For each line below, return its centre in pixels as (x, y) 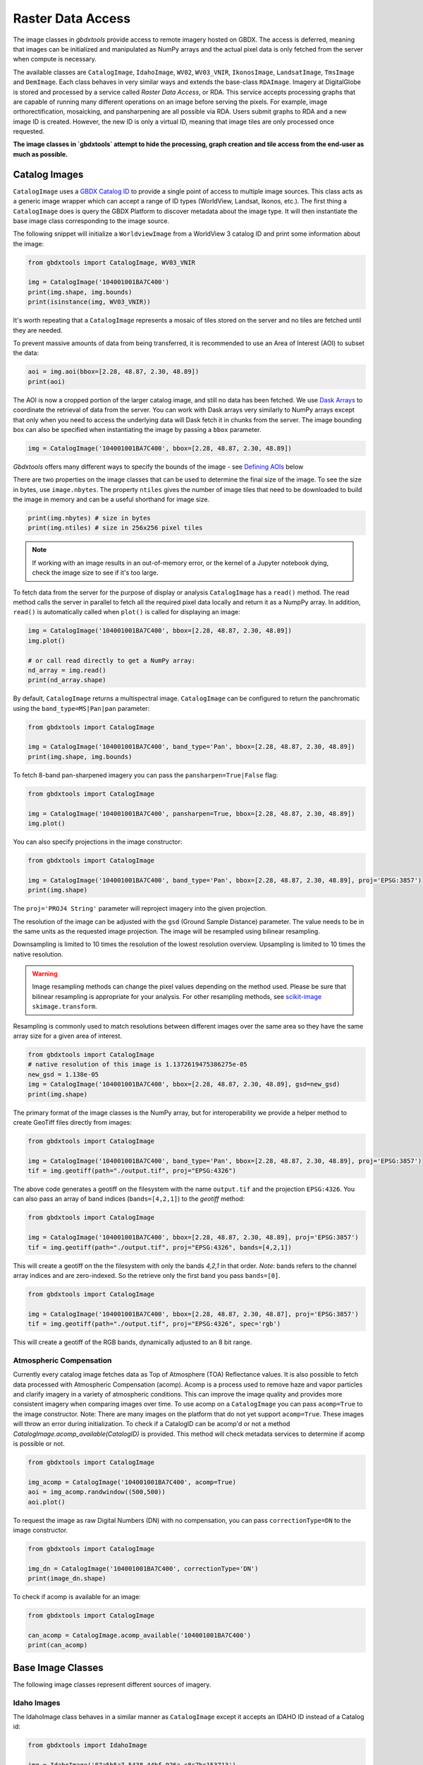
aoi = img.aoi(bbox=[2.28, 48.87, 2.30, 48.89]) (114, 372)
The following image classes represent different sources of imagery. (112, 1685)
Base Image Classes (58, 1667)
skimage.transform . (65, 1007)
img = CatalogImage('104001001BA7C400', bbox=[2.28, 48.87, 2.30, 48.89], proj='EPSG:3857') (193, 1238)
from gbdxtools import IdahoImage (87, 1745)
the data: (26, 353)
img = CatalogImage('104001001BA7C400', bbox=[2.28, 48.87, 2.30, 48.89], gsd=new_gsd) (184, 1084)
